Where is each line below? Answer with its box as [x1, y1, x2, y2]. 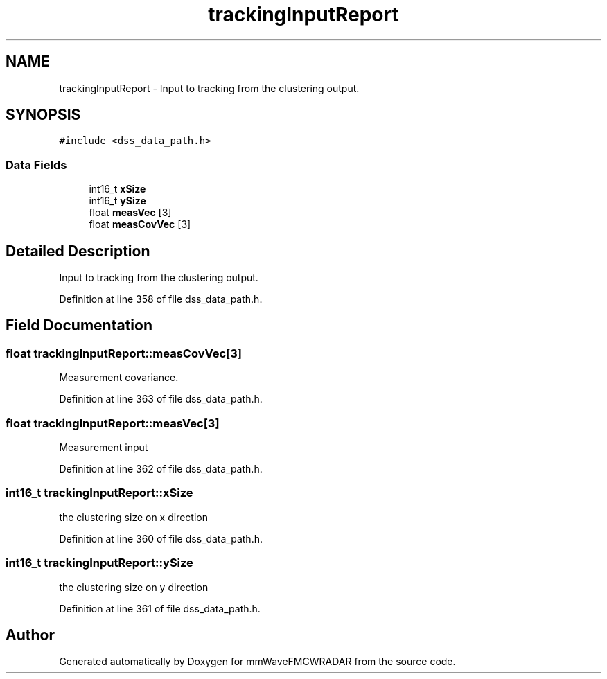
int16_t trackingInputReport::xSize [6, 486, 193, 500]
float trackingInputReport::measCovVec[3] [6, 346, 242, 360]
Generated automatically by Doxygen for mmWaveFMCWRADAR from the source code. [59, 655, 456, 668]
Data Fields [6, 157, 67, 172]
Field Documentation [6, 317, 152, 335]
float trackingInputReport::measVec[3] [6, 416, 220, 430]
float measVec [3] [89, 206, 172, 219]
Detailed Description [6, 242, 150, 260]
